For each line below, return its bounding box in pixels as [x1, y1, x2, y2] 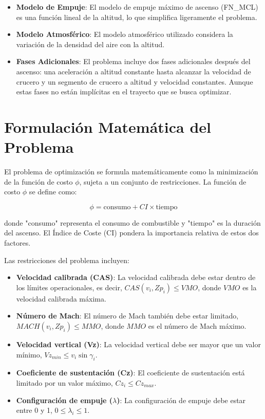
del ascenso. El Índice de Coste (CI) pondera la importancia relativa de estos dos [4, 227, 259, 238]
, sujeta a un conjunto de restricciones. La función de [79, 176, 247, 187]
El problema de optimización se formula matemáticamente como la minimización [4, 166, 258, 177]
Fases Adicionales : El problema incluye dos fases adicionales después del [16, 56, 251, 67]
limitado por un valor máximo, [16, 377, 113, 388]
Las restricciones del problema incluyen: [4, 254, 129, 265]
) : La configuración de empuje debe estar [117, 394, 246, 405]
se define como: [29, 186, 77, 197]
